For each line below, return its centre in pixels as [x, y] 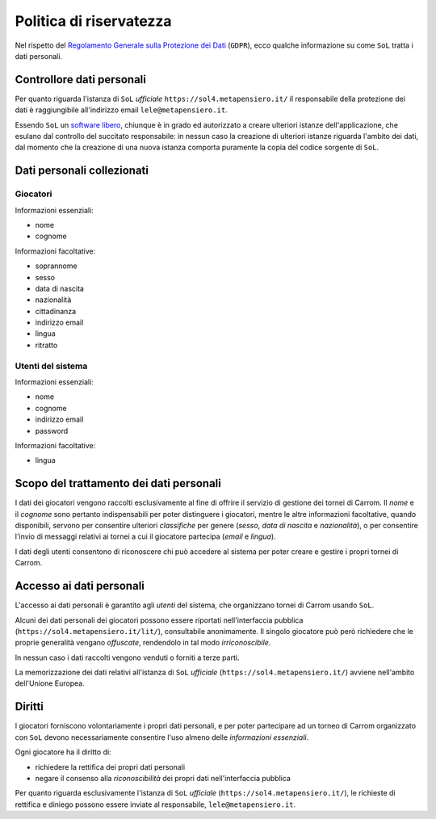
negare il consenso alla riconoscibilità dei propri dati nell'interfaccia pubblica [163, 778]
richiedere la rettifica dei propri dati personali [110, 766]
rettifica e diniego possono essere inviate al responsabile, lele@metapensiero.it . [155, 804]
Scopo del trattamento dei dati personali [118, 483]
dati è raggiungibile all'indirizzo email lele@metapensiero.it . [121, 110]
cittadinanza [56, 311]
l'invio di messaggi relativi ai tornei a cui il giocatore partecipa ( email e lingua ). [145, 536]
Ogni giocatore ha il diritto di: [63, 752]
